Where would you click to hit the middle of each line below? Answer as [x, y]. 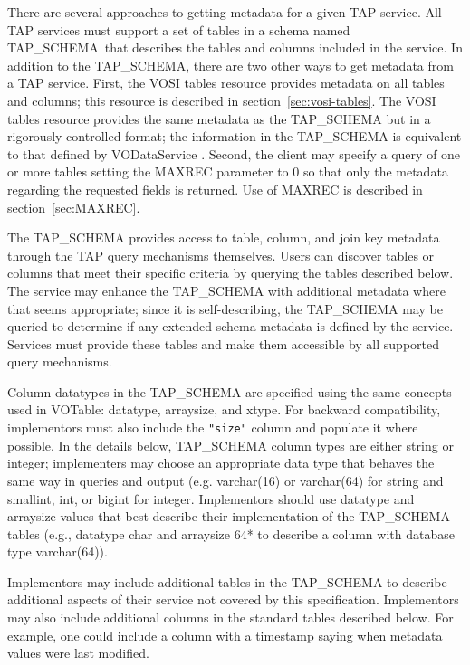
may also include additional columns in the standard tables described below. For [230, 617]
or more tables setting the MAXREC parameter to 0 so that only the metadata [228, 171]
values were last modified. [78, 653]
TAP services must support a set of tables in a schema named [179, 29]
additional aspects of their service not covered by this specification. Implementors [233, 599]
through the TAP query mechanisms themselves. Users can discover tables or [221, 255]
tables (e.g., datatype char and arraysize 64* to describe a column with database [231, 533]
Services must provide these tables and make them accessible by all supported [223, 343]
